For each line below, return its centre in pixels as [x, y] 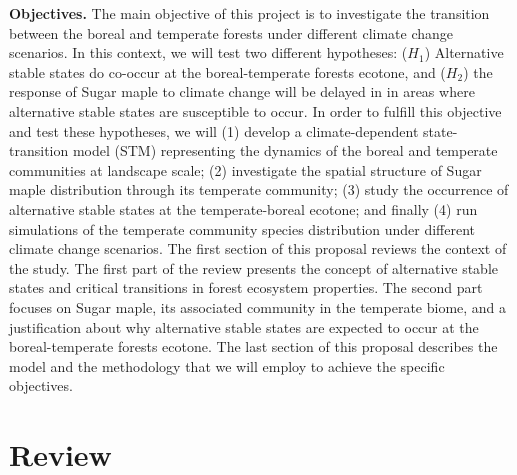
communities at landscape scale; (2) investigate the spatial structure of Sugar [245, 169]
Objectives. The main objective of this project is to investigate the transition [249, 13]
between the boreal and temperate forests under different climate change [231, 32]
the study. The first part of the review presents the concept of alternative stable [254, 267]
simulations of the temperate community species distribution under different [242, 228]
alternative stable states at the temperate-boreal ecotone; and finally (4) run [243, 208]
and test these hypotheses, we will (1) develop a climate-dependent [214, 130]
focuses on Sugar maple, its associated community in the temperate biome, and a [258, 306]
